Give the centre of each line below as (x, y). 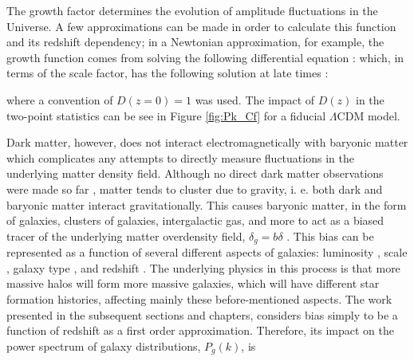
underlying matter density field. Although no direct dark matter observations (195, 173)
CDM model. (369, 115)
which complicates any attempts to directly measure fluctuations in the (180, 157)
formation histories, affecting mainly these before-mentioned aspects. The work (199, 298)
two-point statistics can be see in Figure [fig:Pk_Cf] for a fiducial (166, 115)
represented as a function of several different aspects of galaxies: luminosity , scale (207, 252)
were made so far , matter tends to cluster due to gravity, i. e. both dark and (195, 188)
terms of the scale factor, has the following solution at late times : (168, 73)
